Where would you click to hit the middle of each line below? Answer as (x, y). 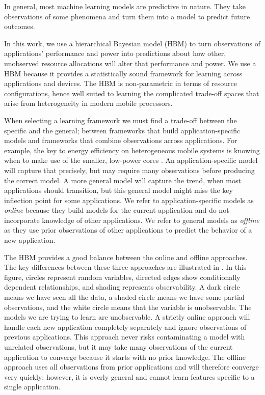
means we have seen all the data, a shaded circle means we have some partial (124, 297)
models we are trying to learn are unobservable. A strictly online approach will (127, 317)
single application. (32, 387)
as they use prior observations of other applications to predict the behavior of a (128, 230)
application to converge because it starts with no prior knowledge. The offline (125, 357)
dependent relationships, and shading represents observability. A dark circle (122, 287)
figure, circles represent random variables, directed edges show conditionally (122, 277)
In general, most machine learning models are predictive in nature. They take (125, 6)
